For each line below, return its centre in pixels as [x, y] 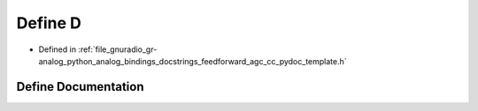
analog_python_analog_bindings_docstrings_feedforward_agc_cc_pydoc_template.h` [193, 61]
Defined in [58, 49]
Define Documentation [80, 87]
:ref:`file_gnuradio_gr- [118, 49]
